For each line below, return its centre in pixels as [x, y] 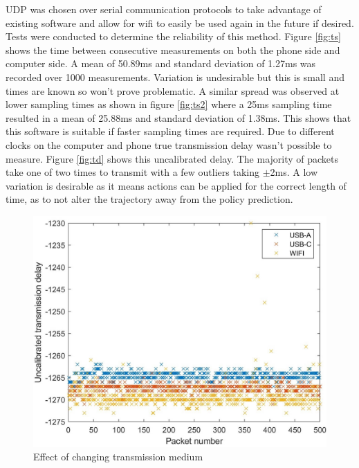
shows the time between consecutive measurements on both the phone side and [173, 49]
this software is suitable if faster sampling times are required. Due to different [170, 131]
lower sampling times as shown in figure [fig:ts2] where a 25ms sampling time [169, 104]
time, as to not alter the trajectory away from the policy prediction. [149, 199]
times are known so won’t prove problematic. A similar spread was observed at [173, 90]
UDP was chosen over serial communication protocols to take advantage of [164, 9]
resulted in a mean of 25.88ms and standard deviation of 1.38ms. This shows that [178, 117]
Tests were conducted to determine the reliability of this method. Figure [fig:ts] [173, 36]
